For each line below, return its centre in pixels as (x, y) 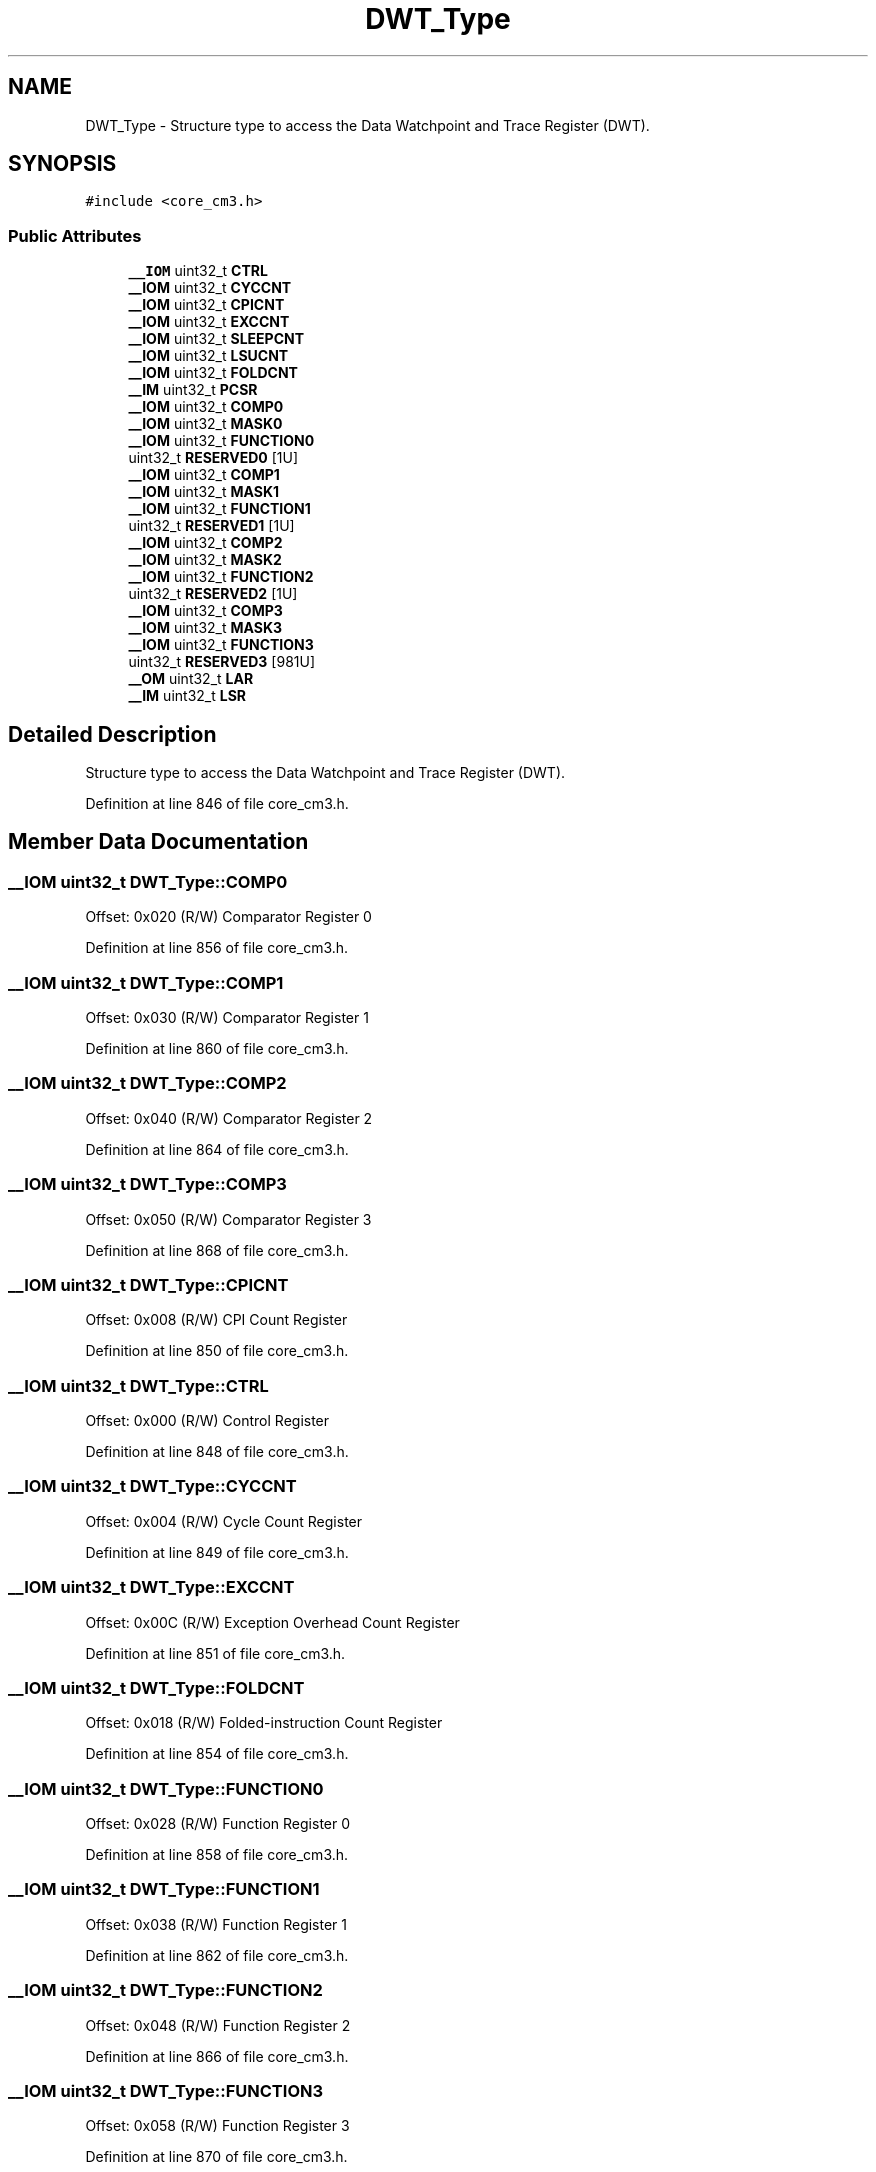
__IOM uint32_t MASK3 (205, 628)
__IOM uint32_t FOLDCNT (213, 373)
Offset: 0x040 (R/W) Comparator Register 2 (229, 1118)
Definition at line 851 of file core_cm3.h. (215, 1653)
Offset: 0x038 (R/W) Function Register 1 (216, 1924)
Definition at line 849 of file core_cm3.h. (217, 1552)
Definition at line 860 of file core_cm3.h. (217, 1048)
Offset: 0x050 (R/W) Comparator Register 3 (228, 1219)
